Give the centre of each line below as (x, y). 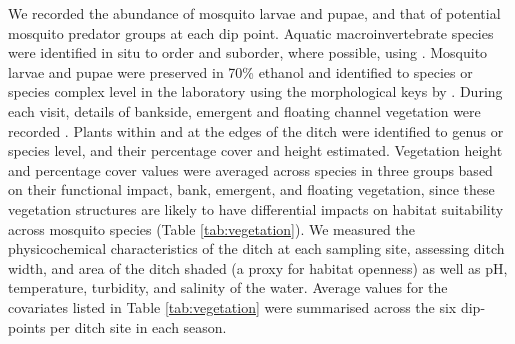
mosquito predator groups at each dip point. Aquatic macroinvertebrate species (251, 32)
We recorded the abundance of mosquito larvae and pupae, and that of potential (254, 13)
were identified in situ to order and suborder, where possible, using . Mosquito (248, 52)
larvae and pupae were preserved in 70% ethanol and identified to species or (240, 71)
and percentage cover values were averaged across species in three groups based (250, 169)
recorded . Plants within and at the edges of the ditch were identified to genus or (256, 130)
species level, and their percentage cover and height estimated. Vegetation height (255, 150)
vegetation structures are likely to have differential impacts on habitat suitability (256, 208)
